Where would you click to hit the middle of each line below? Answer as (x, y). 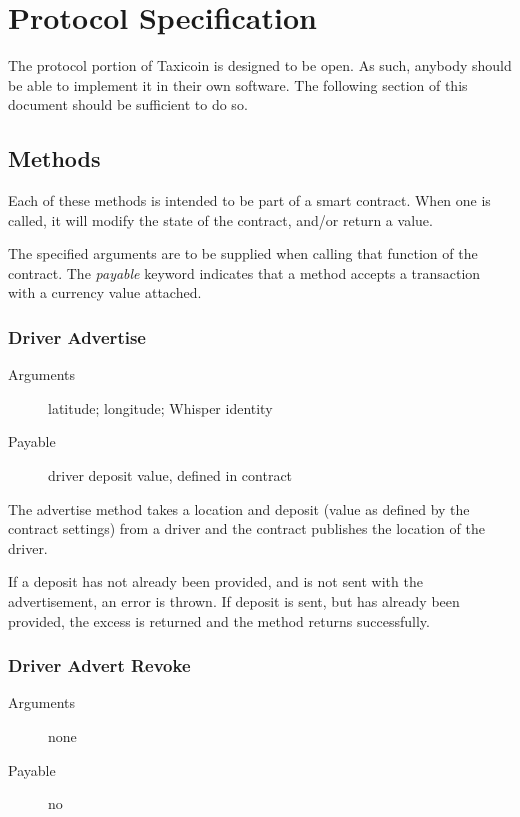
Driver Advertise (77, 337)
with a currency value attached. (105, 292)
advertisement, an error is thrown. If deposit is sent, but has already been (234, 601)
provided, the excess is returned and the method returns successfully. (219, 620)
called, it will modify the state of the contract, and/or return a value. (220, 219)
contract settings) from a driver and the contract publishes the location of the (246, 528)
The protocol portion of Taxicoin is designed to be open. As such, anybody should (260, 65)
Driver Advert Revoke (99, 665)
